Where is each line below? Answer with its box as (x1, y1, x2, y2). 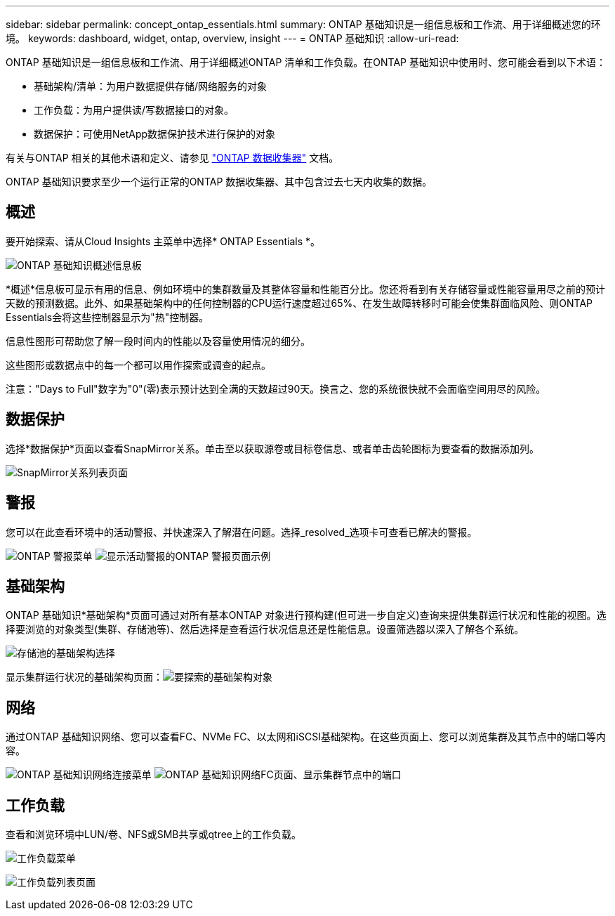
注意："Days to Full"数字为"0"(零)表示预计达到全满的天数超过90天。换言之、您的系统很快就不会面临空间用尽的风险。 (6, 382, 546, 395)
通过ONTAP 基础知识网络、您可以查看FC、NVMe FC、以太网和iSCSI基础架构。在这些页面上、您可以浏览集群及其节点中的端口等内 (6, 731, 606, 743)
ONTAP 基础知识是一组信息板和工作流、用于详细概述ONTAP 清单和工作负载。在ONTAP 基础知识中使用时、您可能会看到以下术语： (6, 56, 606, 68)
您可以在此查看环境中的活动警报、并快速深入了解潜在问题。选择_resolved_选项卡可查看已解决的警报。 (6, 525, 477, 538)
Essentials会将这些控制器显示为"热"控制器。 (6, 310, 209, 323)
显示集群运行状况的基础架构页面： (6, 671, 163, 683)
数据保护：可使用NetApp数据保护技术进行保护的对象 (34, 128, 276, 140)
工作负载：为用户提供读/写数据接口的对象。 (34, 104, 234, 116)
